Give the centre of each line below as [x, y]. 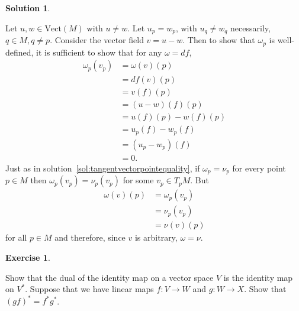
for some [138, 180]
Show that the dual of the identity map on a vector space [110, 277]
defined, [20, 52]
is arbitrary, [156, 237]
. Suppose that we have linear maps [89, 289]
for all [16, 237]
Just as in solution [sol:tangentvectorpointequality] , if [103, 168]
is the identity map [258, 277]
